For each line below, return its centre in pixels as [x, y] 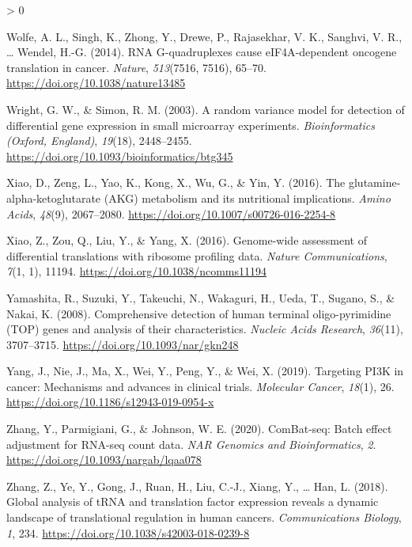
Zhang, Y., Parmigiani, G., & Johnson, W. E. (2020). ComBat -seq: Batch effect [199, 429]
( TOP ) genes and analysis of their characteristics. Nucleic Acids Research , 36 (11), [205, 329]
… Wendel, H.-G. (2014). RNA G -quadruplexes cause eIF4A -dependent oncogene [202, 52]
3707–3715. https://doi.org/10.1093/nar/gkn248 [123, 344]
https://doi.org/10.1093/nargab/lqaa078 [104, 460]
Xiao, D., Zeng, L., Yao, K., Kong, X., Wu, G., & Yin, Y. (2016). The [176, 182]
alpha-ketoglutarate [54, 198]
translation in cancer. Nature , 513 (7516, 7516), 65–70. [137, 67]
